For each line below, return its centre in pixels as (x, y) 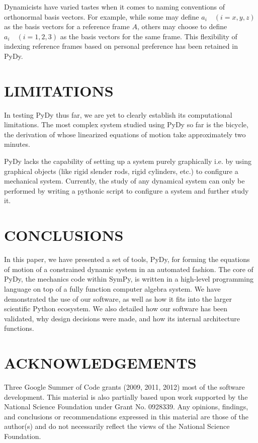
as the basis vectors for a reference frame (67, 26)
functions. (19, 328)
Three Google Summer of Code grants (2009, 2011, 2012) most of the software (124, 387)
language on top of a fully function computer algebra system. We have (112, 288)
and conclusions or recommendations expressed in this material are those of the (126, 416)
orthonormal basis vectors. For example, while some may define (102, 16)
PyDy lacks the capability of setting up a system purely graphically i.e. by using (128, 161)
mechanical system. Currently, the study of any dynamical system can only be (124, 181)
